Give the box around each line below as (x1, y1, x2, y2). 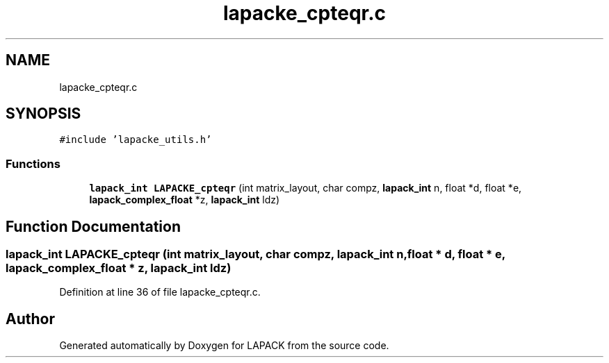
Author (6, 310, 55, 328)
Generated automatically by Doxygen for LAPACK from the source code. (59, 339, 389, 352)
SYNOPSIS (6, 105, 81, 123)
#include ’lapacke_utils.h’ (59, 134, 212, 146)
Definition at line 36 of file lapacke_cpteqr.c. (59, 286, 261, 298)
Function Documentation (6, 217, 181, 235)
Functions (6, 156, 60, 171)
